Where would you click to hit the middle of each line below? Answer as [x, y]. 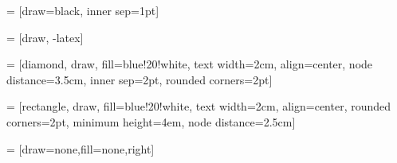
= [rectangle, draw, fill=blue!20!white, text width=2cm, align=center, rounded [199, 106]
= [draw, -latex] [45, 37]
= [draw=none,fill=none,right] [81, 148]
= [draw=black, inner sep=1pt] [83, 10]
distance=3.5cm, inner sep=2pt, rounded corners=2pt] [140, 79]
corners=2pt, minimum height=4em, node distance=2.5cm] [151, 121]
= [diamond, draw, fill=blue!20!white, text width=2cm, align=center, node [190, 64]
